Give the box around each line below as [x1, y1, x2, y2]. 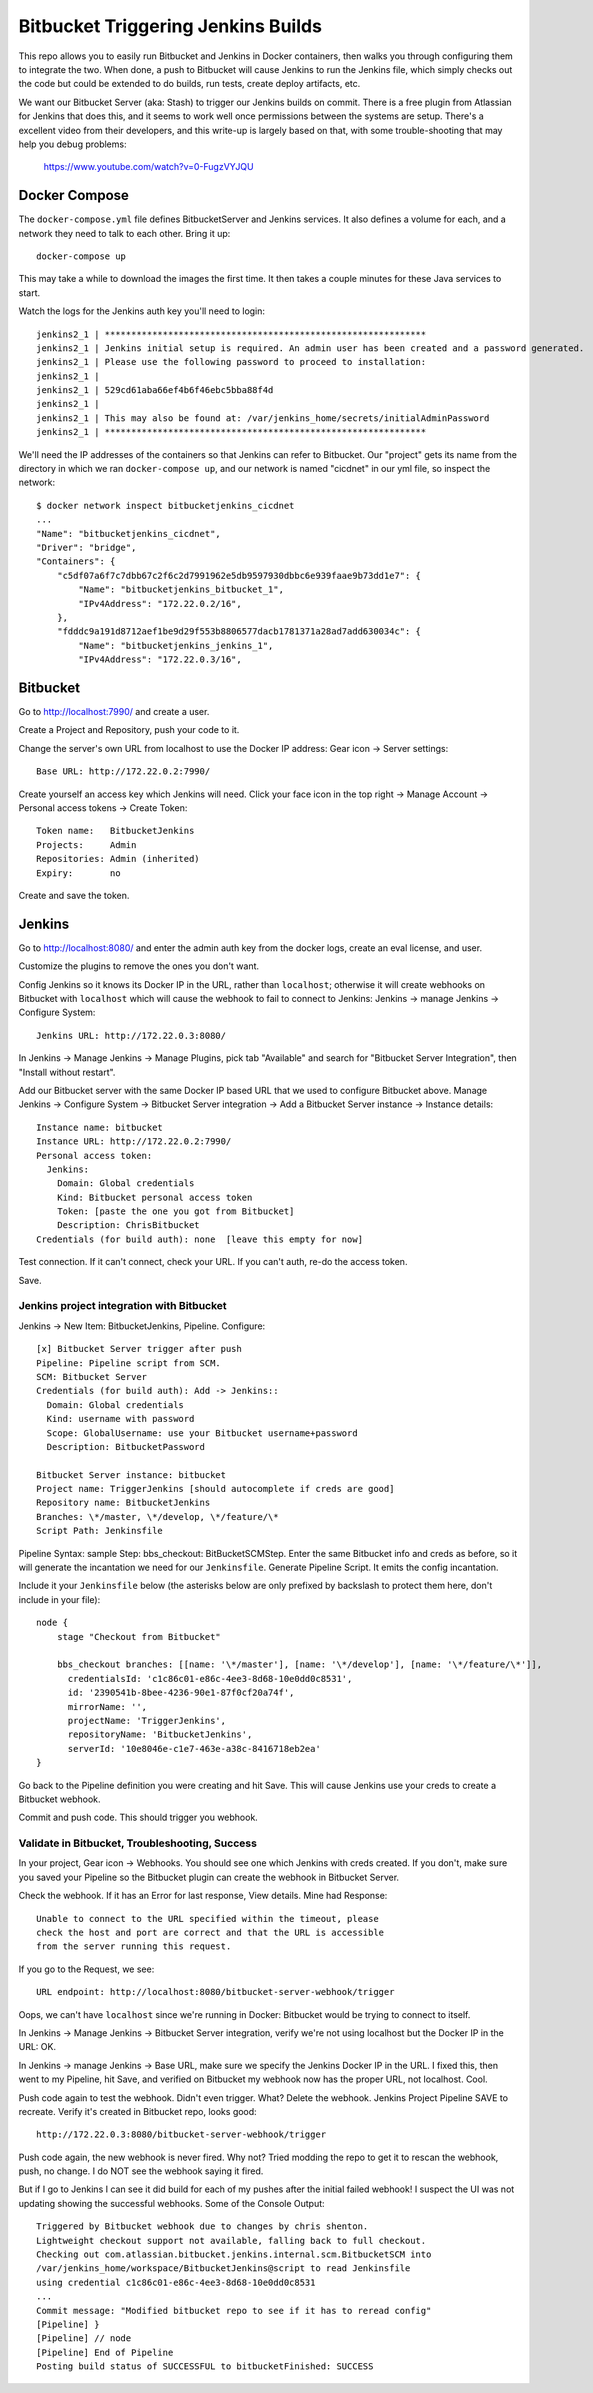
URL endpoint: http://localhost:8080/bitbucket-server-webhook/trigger [36, 1986, 395, 1998]
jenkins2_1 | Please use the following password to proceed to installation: [36, 356, 427, 368]
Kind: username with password [46, 1413, 195, 1425]
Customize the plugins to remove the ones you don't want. [18, 960, 260, 972]
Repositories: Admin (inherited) [36, 853, 200, 865]
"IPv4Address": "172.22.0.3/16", [78, 654, 242, 665]
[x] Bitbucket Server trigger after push [36, 1343, 242, 1355]
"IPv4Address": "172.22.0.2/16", [78, 598, 242, 609]
